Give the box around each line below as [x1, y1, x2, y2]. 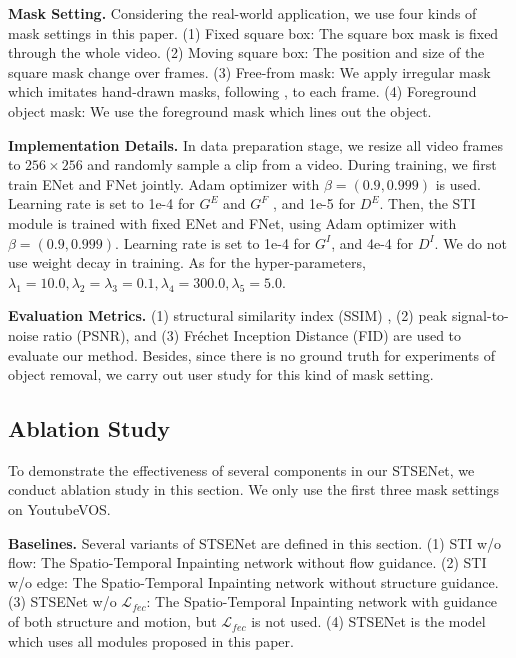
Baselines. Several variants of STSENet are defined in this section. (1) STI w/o [8, 532, 502, 553]
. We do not [434, 232, 507, 253]
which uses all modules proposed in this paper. [8, 630, 294, 651]
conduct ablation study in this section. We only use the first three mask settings [8, 479, 500, 500]
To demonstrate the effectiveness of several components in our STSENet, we [8, 459, 475, 480]
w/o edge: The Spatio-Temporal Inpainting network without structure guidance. [8, 571, 499, 592]
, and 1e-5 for [273, 193, 356, 214]
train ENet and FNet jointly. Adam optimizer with [8, 173, 320, 194]
